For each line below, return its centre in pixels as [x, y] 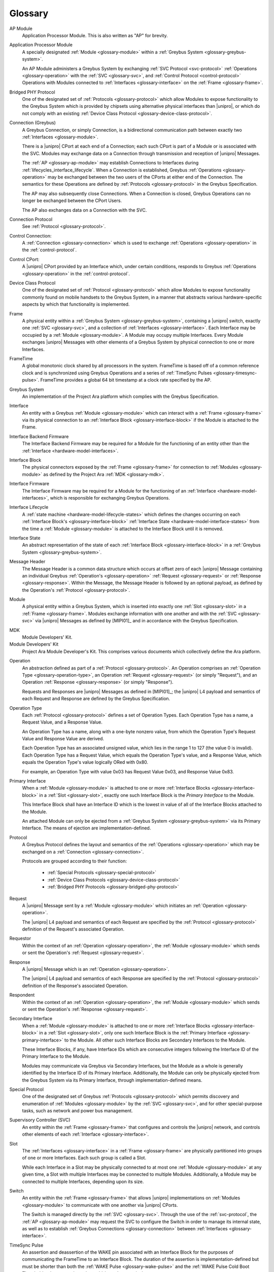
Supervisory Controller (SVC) [40, 1120]
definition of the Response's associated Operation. [75, 986]
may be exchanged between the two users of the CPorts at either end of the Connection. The [145, 177]
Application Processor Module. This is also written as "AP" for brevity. [95, 35]
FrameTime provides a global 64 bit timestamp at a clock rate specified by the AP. [126, 380]
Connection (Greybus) [32, 123]
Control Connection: [30, 236]
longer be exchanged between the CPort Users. [72, 200]
